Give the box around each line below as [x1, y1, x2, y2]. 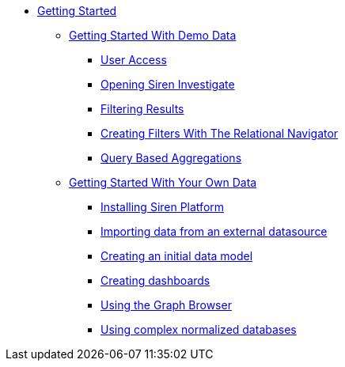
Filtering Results [100, 102, 184, 115]
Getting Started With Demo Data [69, 28, 237, 42]
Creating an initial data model [100, 249, 253, 263]
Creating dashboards [100, 274, 210, 287]
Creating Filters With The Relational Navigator [100, 127, 339, 140]
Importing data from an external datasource [100, 225, 328, 238]
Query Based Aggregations [100, 151, 242, 165]
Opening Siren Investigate [100, 78, 235, 91]
